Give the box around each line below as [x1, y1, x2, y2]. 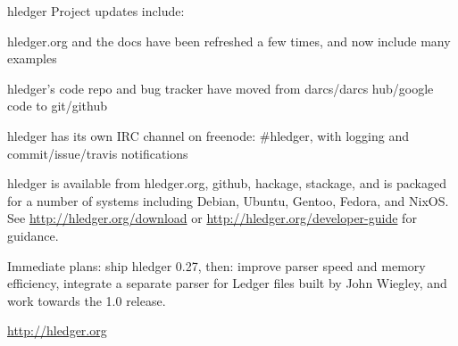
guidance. [7, 226, 59, 244]
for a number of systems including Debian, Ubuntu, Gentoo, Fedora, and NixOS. [7, 191, 449, 210]
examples [7, 49, 57, 68]
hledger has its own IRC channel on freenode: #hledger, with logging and [7, 126, 410, 144]
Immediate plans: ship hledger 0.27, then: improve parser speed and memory [7, 256, 426, 275]
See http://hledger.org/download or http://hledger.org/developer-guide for [7, 209, 417, 227]
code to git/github [7, 96, 108, 115]
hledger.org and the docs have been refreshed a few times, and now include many [7, 31, 451, 50]
